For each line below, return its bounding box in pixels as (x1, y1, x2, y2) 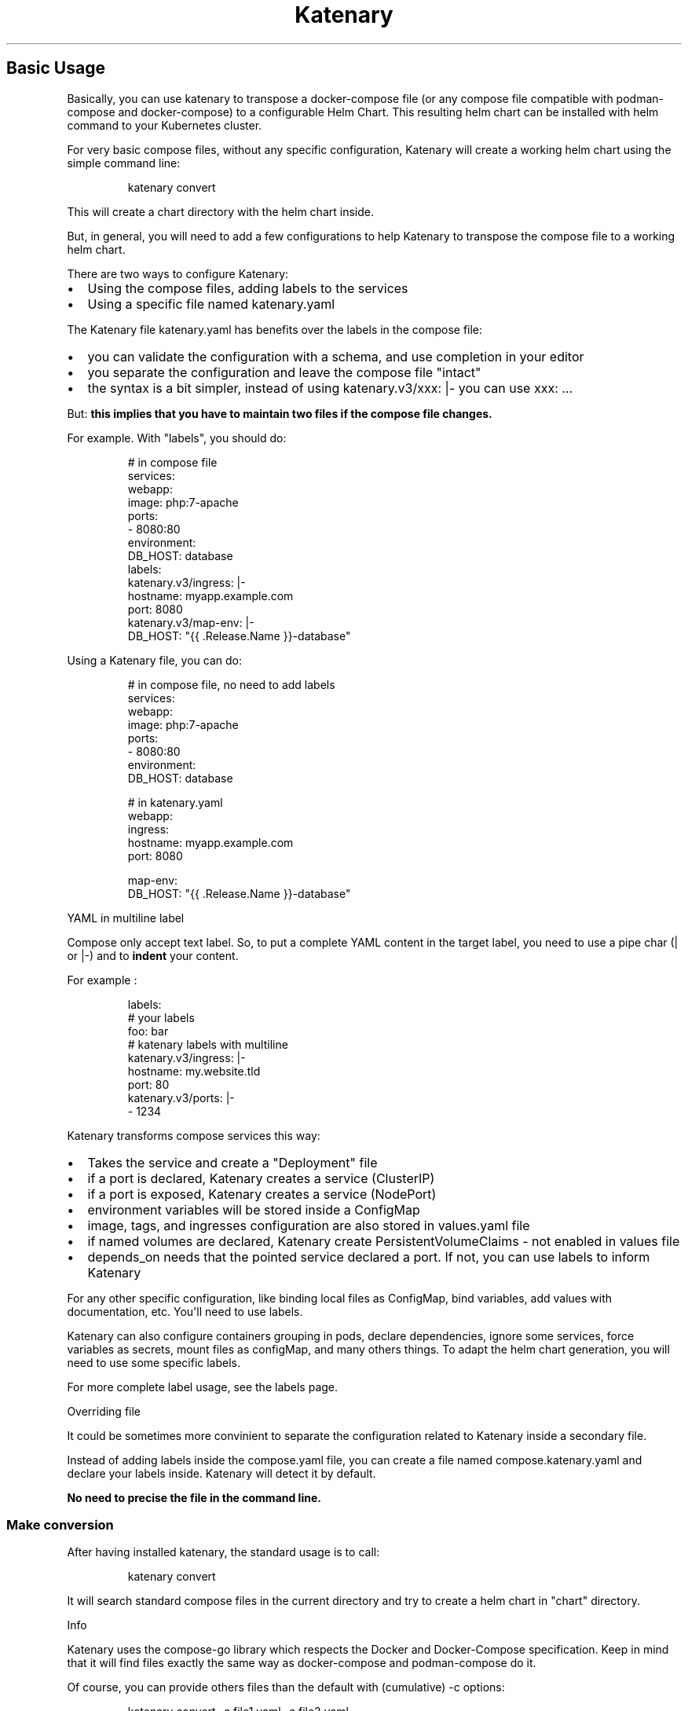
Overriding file (67, 1404, 141, 1418)
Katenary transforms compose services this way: (67, 1128, 320, 1142)
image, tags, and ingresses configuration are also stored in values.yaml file (87, 1217, 530, 1233)
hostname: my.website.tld (127, 1064, 261, 1078)
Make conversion (6, 1516, 114, 1533)
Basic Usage (6, 58, 105, 79)
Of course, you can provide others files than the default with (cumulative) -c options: (67, 1680, 505, 1695)
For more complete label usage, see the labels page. (67, 1379, 339, 1394)
